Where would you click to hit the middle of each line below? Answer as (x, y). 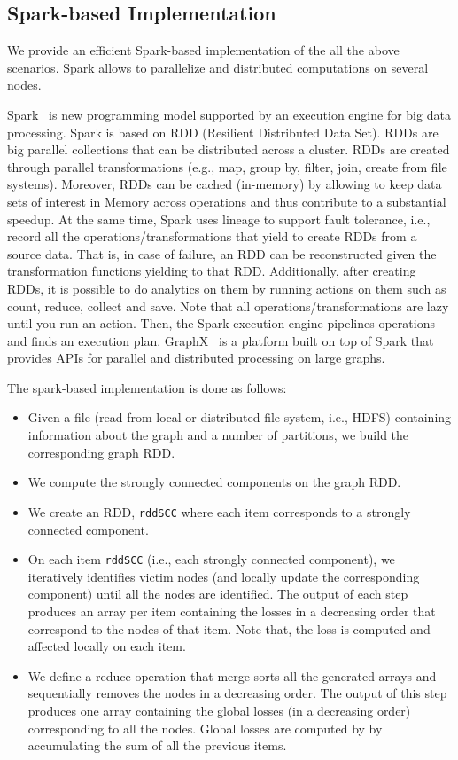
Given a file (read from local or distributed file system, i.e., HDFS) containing (240, 417)
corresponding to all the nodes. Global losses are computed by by (205, 728)
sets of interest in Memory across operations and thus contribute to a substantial (227, 201)
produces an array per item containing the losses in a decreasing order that (232, 611)
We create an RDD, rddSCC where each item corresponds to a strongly (219, 511)
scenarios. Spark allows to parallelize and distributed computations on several (218, 67)
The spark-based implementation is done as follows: (147, 387)
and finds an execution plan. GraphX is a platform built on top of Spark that (221, 340)
